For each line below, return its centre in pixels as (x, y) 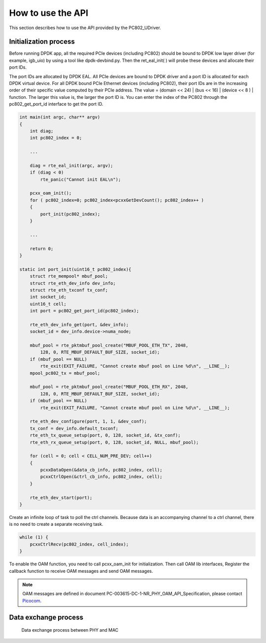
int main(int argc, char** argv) (60, 117)
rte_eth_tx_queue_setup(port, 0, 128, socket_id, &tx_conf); (105, 435)
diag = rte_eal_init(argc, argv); (71, 165)
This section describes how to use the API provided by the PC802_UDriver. (85, 28)
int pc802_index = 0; (56, 138)
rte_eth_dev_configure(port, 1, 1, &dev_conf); (88, 422)
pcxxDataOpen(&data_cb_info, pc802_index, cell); (101, 470)
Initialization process (42, 42)
